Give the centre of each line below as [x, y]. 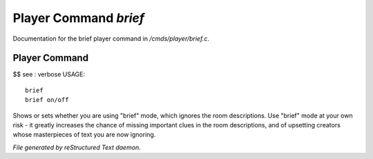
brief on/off [47, 100]
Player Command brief [79, 18]
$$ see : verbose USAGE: [49, 74]
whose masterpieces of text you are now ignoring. [84, 135]
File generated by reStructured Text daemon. [77, 147]
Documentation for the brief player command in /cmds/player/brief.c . [111, 39]
